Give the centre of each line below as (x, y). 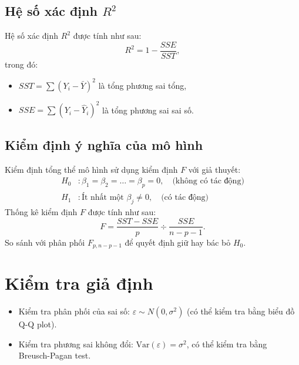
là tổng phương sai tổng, (142, 85)
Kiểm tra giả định (79, 283)
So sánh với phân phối (45, 242)
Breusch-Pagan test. (55, 355)
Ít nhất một (103, 198)
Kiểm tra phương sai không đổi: (76, 344)
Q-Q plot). (38, 324)
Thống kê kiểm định (41, 211)
